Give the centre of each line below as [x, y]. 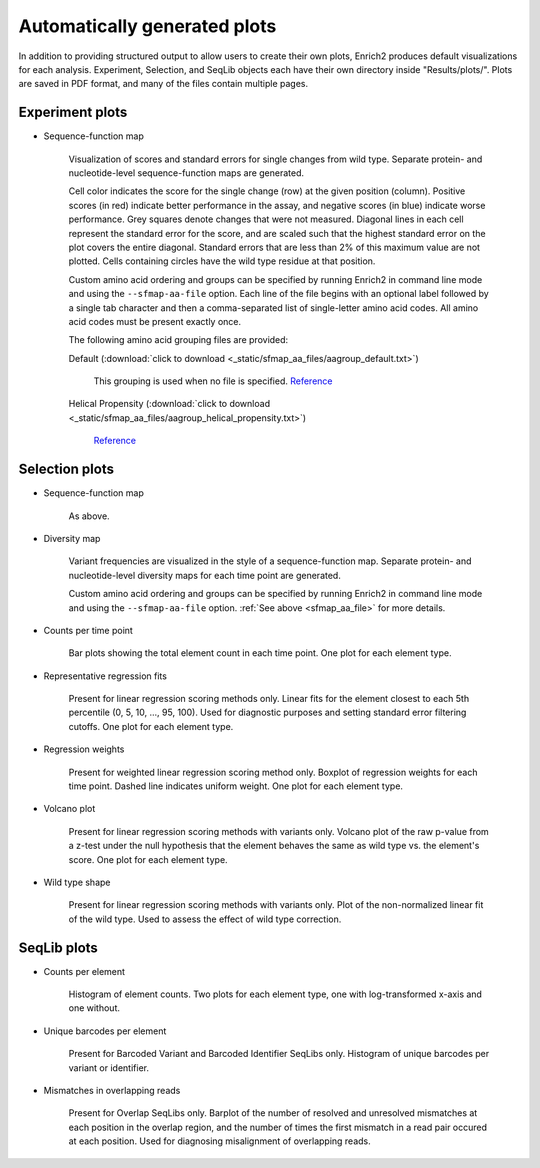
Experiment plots [73, 112]
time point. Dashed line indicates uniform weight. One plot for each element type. [236, 786]
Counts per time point [88, 630]
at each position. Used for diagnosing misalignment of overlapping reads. [220, 1141]
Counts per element [84, 971]
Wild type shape [77, 882]
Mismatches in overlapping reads [112, 1091]
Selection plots [66, 469]
